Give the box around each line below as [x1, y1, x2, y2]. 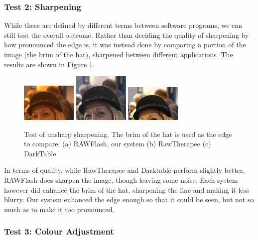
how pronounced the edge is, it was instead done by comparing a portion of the [4, 39, 246, 50]
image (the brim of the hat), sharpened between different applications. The [4, 49, 233, 59]
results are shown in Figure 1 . [4, 59, 95, 69]
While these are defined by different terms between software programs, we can [4, 20, 243, 30]
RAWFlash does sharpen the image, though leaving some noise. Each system [4, 174, 238, 185]
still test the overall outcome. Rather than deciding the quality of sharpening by [4, 29, 249, 40]
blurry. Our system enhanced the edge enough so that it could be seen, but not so [4, 194, 254, 205]
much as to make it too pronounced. [4, 204, 115, 214]
